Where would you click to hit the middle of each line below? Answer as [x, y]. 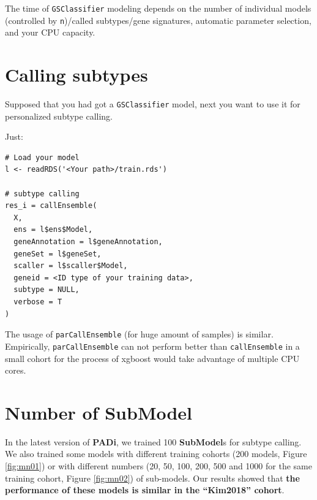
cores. [16, 370]
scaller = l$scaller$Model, [71, 266]
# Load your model [42, 157]
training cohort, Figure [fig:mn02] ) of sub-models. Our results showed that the [152, 478]
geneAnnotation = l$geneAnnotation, [88, 242]
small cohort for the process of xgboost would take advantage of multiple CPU [152, 358]
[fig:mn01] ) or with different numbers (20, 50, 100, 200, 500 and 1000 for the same [158, 466]
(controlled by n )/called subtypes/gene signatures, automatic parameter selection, [158, 20]
